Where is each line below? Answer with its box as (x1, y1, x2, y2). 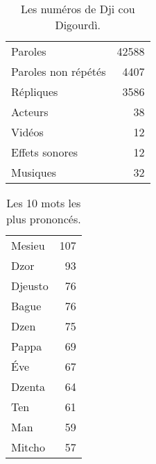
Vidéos (11, 124, 44, 140)
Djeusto (11, 278, 49, 294)
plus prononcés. (6, 211, 81, 227)
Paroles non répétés (11, 63, 106, 79)
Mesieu (11, 237, 45, 253)
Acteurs (11, 104, 49, 120)
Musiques (11, 164, 57, 180)
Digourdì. (55, 17, 101, 33)
